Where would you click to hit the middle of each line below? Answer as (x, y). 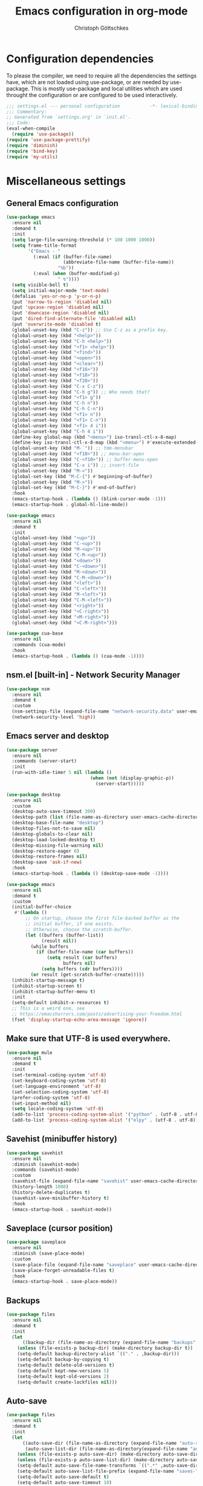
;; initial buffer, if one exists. (70, 924)
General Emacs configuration (63, 203)
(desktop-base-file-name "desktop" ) (58, 823)
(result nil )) (59, 941)
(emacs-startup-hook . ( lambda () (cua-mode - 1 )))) (78, 656)
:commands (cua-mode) (39, 645)
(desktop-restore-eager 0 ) (46, 851)
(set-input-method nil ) (41, 1103)
